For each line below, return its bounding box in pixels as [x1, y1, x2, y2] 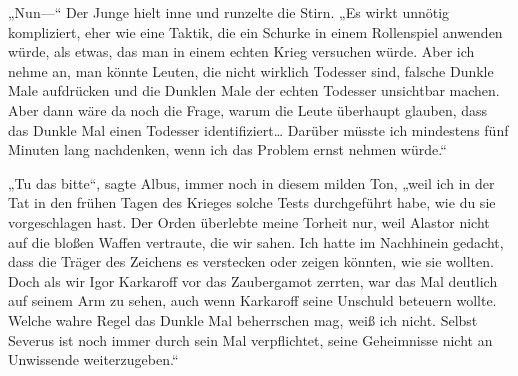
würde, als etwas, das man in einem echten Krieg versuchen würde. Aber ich [8, 41, 475, 62]
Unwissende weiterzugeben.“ [8, 349, 179, 370]
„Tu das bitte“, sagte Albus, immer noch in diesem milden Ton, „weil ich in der [8, 172, 495, 193]
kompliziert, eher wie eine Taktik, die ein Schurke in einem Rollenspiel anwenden [8, 21, 503, 42]
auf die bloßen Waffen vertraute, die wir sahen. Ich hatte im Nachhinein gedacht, [8, 231, 504, 252]
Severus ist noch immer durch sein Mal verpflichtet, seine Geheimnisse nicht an [8, 329, 493, 350]
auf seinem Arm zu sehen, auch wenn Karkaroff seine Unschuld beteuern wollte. [8, 290, 497, 311]
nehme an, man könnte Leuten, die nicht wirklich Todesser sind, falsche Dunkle [8, 60, 494, 81]
